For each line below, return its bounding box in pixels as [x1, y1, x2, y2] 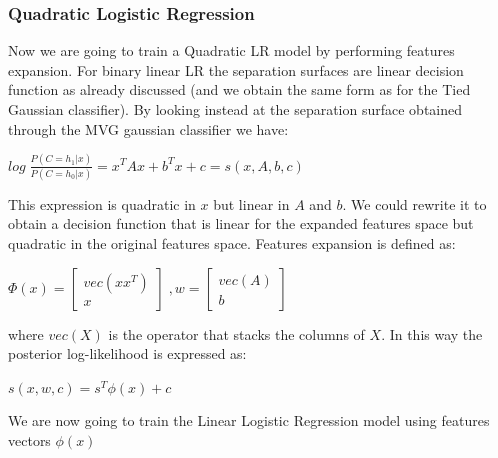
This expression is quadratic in [8, 193, 196, 214]
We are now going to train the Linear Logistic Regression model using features [8, 410, 490, 431]
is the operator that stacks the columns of [108, 323, 365, 344]
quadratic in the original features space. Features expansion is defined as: [8, 233, 456, 253]
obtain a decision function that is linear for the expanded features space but [8, 213, 474, 234]
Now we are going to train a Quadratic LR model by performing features [8, 40, 455, 61]
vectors [8, 429, 51, 450]
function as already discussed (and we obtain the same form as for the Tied [8, 79, 471, 100]
